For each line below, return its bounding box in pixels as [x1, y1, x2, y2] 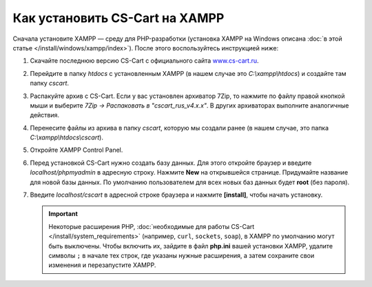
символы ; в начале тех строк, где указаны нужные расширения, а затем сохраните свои [48, 251, 315, 259]
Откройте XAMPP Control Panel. [30, 146, 123, 155]
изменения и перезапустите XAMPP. [48, 261, 156, 269]
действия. [30, 111, 60, 119]
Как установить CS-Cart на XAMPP [12, 10, 225, 26]
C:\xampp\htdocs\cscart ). [30, 133, 103, 141]
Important [48, 210, 79, 218]
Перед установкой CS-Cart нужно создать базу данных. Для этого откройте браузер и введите [30, 159, 312, 167]
